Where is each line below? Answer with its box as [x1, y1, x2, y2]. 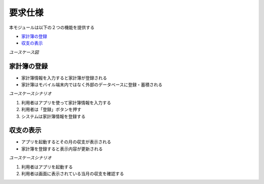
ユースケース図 [9, 49, 39, 55]
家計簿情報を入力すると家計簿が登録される [21, 75, 107, 81]
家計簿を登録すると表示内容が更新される [21, 146, 103, 152]
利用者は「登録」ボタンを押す [21, 107, 82, 113]
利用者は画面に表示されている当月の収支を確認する [21, 171, 124, 177]
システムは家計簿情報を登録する [21, 113, 86, 119]
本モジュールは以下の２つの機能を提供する [9, 24, 95, 30]
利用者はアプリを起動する [21, 164, 73, 170]
